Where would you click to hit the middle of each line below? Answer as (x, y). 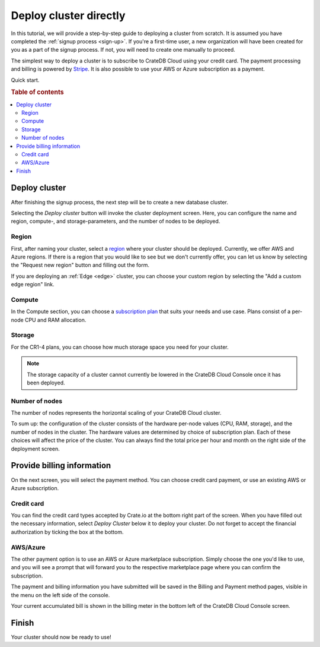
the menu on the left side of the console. (60, 595)
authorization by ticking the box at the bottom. (67, 532)
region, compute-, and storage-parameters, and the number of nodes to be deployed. (116, 221)
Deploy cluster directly (68, 15)
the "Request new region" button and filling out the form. (80, 265)
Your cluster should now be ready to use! (61, 637)
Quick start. (25, 80)
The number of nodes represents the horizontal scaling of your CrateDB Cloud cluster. (116, 413)
